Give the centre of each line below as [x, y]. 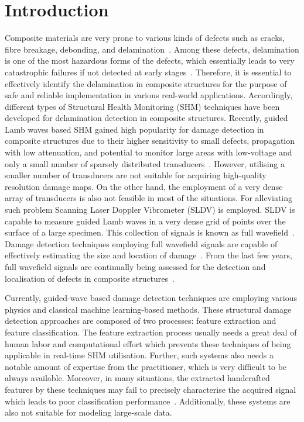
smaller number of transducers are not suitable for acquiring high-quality [136, 175]
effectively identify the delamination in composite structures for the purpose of [146, 83]
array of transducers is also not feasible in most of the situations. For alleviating [149, 198]
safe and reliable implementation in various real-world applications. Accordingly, [149, 95]
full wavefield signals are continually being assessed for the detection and [135, 267]
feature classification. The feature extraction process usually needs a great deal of [151, 332]
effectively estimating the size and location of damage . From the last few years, [148, 255]
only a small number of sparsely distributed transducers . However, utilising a [145, 163]
